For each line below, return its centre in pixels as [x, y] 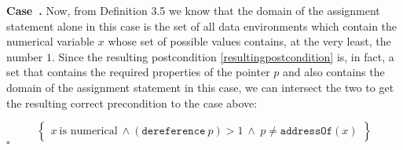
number [25, 56]
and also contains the [334, 72]
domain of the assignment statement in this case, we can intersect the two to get [200, 87]
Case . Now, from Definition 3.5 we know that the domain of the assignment [193, 10]
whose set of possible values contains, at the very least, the [249, 41]
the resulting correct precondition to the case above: [132, 102]
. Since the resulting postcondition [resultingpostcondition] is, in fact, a [223, 56]
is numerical [88, 132]
